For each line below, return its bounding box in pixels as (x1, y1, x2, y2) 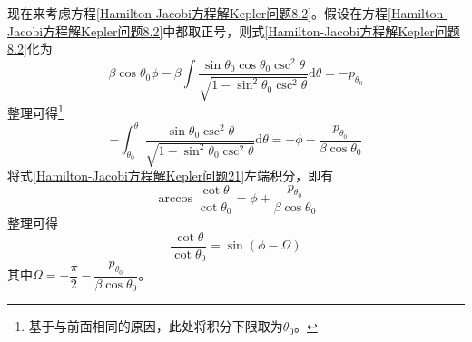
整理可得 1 (7, 101, 64, 122)
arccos (158, 192, 192, 206)
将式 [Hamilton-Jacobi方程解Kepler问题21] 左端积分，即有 (7, 166, 334, 185)
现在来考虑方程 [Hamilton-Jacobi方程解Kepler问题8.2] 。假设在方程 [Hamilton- (7, 4, 447, 22)
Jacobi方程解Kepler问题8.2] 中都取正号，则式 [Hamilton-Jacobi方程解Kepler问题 (7, 21, 460, 40)
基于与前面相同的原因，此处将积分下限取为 (28, 317, 283, 336)
